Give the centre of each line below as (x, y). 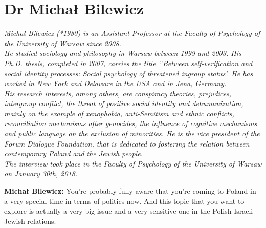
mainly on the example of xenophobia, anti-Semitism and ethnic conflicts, (119, 113)
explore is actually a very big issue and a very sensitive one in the (107, 211)
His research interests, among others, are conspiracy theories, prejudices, (118, 93)
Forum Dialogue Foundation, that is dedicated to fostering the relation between (127, 143)
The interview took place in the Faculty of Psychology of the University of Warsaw (133, 163)
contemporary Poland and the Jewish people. (73, 153)
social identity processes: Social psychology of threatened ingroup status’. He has (129, 73)
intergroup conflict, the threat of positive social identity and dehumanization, (124, 103)
